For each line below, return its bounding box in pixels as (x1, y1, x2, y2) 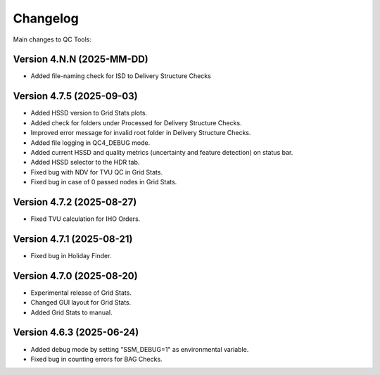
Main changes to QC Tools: (13, 35, 91, 44)
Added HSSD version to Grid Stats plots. (30, 109, 148, 117)
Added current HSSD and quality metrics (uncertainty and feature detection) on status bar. (30, 148, 293, 156)
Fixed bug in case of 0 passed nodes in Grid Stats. (30, 178, 177, 186)
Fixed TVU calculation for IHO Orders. (30, 215, 141, 223)
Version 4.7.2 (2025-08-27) (13, 196, 137, 208)
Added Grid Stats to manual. (30, 308, 113, 317)
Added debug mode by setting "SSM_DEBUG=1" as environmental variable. (30, 345, 249, 353)
